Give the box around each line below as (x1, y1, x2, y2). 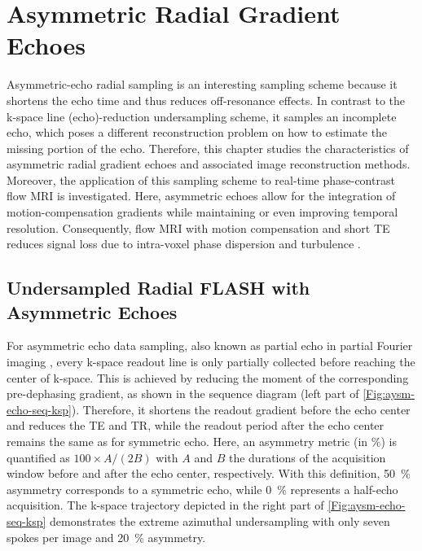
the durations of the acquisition (228, 448, 386, 466)
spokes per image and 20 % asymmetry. (7, 528, 206, 545)
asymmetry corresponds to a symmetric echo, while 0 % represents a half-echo (7, 480, 398, 497)
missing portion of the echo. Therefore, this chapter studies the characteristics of (7, 139, 409, 156)
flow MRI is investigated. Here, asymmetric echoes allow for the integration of (7, 187, 396, 204)
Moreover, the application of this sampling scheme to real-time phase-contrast (7, 171, 395, 188)
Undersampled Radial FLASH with (7, 275, 310, 300)
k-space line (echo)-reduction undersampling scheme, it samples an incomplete (7, 107, 397, 125)
